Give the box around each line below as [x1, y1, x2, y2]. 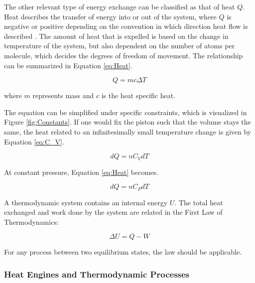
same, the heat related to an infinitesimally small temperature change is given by [4, 126, 252, 137]
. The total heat [174, 197, 223, 207]
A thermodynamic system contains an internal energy [4, 197, 168, 207]
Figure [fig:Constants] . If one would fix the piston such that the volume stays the [4, 117, 251, 127]
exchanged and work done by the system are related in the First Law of [4, 207, 223, 217]
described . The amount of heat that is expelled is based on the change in [4, 30, 229, 41]
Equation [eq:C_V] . [4, 136, 64, 146]
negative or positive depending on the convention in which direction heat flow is [4, 21, 248, 31]
